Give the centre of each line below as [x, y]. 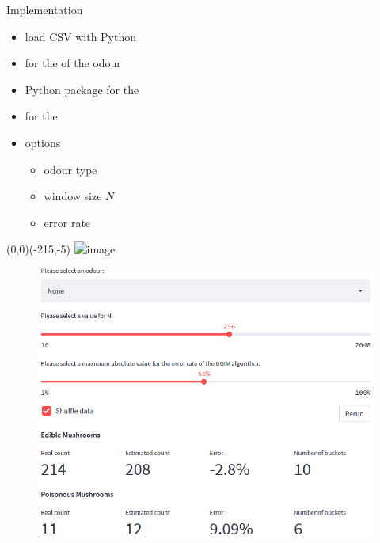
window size [73, 196]
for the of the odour [73, 63]
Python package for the [82, 89]
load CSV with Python [81, 36]
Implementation [45, 9]
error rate [67, 222]
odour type [70, 169]
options [43, 142]
